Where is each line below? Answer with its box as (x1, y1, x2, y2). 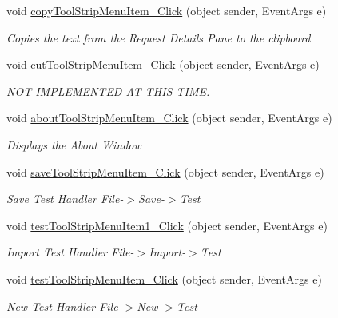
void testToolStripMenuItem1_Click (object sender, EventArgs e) (6, 217, 328, 233)
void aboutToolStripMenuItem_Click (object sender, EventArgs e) (6, 109, 332, 126)
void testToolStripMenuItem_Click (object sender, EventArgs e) (6, 270, 322, 287)
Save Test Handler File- (6, 190, 124, 207)
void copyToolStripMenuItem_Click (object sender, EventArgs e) (6, 2, 327, 18)
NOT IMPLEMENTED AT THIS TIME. (6, 82, 210, 99)
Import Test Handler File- (6, 244, 134, 260)
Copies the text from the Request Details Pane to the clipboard (6, 29, 311, 46)
